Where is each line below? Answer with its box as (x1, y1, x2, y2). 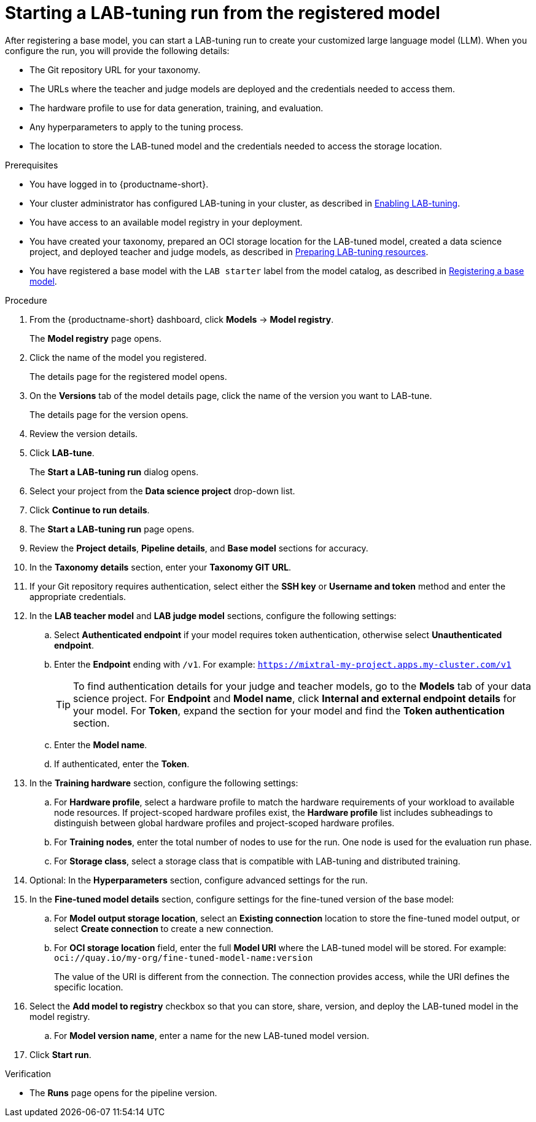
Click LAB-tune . (29, 447, 95, 458)
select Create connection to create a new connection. (54, 923, 274, 934)
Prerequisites (5, 159, 58, 170)
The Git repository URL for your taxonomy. (29, 64, 201, 75)
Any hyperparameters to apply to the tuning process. (29, 121, 244, 132)
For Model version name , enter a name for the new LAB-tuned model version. (54, 1030, 370, 1041)
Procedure (5, 294, 47, 306)
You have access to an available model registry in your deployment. (29, 216, 303, 227)
